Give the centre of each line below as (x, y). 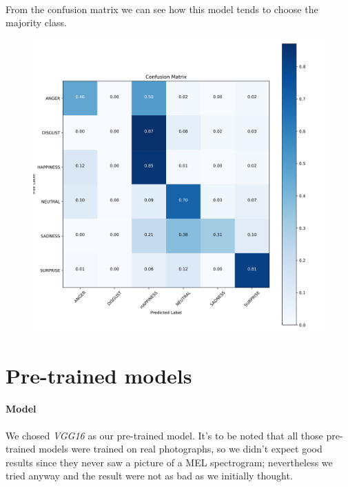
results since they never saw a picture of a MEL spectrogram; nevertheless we (169, 462)
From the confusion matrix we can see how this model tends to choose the (162, 9)
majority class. (36, 22)
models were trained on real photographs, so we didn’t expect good (181, 449)
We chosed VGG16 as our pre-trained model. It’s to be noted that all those (164, 435)
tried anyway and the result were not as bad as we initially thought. (149, 476)
